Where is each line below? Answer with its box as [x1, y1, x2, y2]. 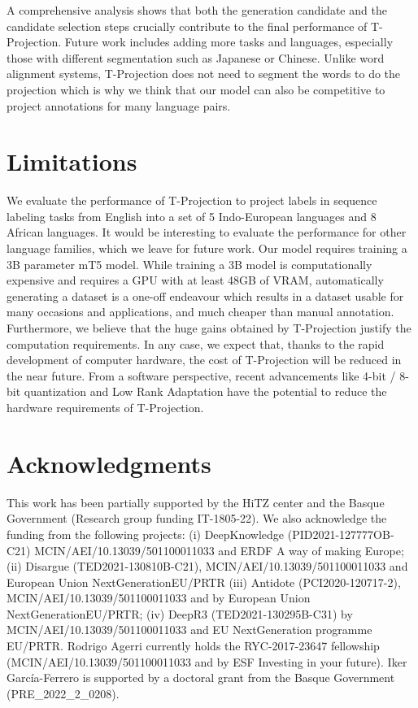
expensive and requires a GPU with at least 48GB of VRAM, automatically [7, 271, 384, 289]
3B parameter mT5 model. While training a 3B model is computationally [7, 255, 372, 272]
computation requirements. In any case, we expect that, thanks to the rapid [7, 335, 385, 352]
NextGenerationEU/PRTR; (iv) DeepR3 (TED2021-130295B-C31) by [7, 605, 353, 622]
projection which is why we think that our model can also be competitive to [7, 80, 385, 98]
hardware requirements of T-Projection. [7, 399, 204, 415]
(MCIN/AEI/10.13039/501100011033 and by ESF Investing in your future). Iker [7, 653, 407, 670]
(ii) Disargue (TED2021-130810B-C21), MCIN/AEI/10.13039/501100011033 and [7, 558, 408, 575]
